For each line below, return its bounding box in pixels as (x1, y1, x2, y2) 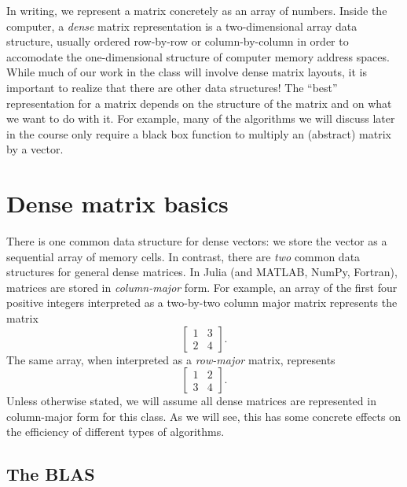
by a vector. (6, 141, 64, 157)
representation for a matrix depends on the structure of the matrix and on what (6, 94, 392, 111)
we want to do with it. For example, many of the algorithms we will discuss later (6, 110, 395, 127)
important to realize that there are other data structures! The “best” (6, 79, 338, 95)
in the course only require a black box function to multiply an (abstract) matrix (6, 125, 391, 142)
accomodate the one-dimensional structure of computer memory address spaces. (6, 48, 390, 65)
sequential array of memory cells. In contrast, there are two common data (6, 248, 361, 264)
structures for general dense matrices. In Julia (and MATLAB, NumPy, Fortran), (6, 264, 398, 280)
